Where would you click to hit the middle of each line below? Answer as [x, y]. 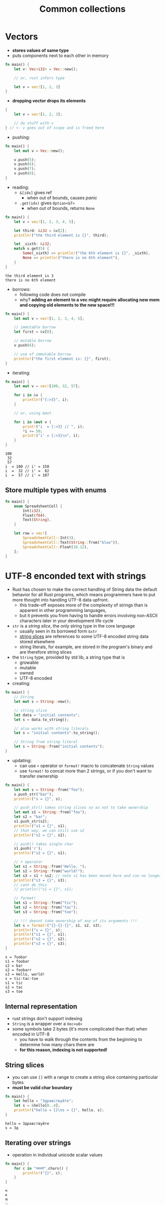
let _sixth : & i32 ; [33, 244]
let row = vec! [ [31, 533]
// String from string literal [46, 742]
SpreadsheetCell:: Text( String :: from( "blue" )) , [71, 542]
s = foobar [16, 957]
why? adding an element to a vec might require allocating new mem [90, 300]
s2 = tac [14, 987]
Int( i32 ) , [33, 511]
